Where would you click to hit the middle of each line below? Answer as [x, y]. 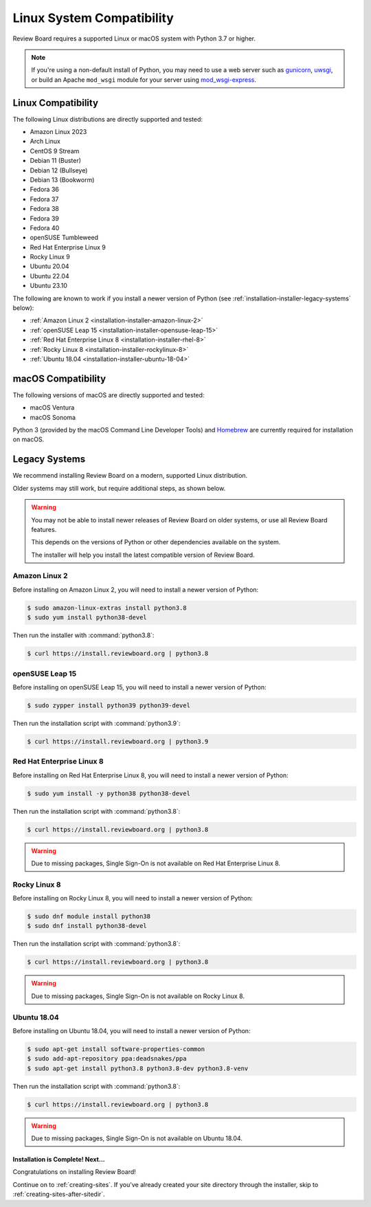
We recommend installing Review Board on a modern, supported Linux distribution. [130, 476]
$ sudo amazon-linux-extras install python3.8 [107, 608]
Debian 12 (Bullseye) [59, 170]
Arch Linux [45, 142]
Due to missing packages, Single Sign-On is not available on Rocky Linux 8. [138, 996]
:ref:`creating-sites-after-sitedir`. [59, 1194]
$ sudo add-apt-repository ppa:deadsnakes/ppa [107, 1059]
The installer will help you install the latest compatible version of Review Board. [143, 555]
